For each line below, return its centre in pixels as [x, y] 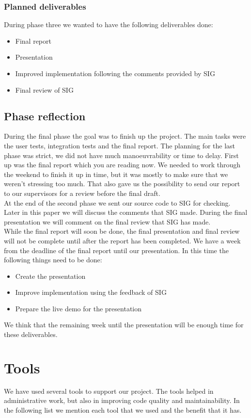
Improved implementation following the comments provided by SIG [115, 73]
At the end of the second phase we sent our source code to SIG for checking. [117, 202]
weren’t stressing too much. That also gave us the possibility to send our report [122, 184]
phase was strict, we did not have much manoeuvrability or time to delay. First [121, 155]
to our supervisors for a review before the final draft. [82, 193]
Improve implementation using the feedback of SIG [91, 292]
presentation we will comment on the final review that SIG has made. [107, 221]
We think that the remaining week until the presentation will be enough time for [124, 325]
